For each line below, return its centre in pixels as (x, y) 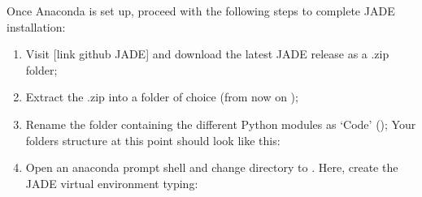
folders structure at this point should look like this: (153, 140)
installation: (36, 26)
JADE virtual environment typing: (112, 183)
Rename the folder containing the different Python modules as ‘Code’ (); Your (221, 124)
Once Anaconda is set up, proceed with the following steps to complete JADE (201, 11)
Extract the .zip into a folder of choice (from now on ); (162, 97)
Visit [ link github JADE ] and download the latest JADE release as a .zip (207, 54)
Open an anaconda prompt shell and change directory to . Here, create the (212, 167)
